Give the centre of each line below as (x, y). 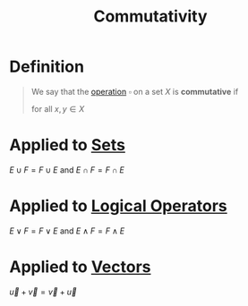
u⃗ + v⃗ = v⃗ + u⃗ (43, 292)
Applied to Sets (67, 145)
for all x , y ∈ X (58, 108)
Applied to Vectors (80, 267)
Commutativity (150, 17)
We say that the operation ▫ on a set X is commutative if (135, 91)
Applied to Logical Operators (119, 206)
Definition (47, 67)
